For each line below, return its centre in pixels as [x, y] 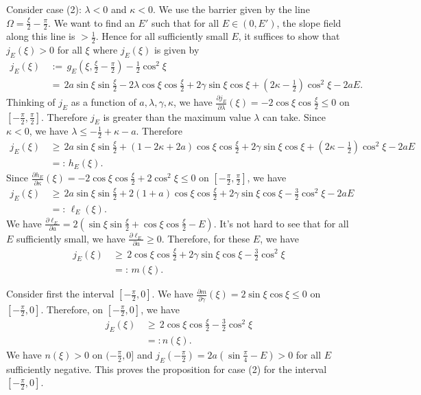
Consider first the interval [60, 294]
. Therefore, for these [206, 238]
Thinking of [31, 102]
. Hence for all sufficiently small [162, 36]
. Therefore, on [72, 309]
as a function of [104, 102]
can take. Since [294, 116]
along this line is [41, 36]
